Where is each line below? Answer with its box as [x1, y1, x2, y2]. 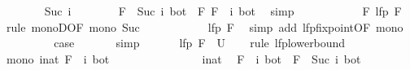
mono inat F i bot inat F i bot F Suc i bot [6, 50, 361, 67]
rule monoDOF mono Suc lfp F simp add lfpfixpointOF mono [6, 18, 403, 35]
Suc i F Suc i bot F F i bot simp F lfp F [44, 2, 402, 19]
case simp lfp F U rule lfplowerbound [54, 34, 346, 51]
